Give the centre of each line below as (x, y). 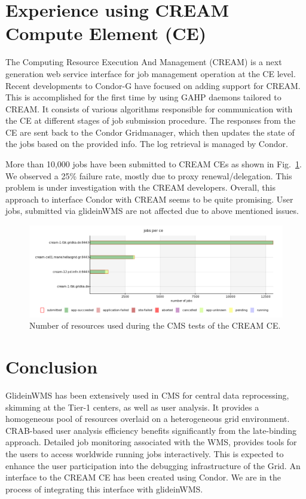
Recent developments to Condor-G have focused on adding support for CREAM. (153, 85)
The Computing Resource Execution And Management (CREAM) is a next (144, 62)
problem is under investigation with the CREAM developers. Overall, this (140, 187)
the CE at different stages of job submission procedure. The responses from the (151, 120)
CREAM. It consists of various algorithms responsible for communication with (149, 108)
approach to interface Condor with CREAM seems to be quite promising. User (149, 199)
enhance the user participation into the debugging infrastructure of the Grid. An (153, 465)
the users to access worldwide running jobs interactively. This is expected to (145, 453)
